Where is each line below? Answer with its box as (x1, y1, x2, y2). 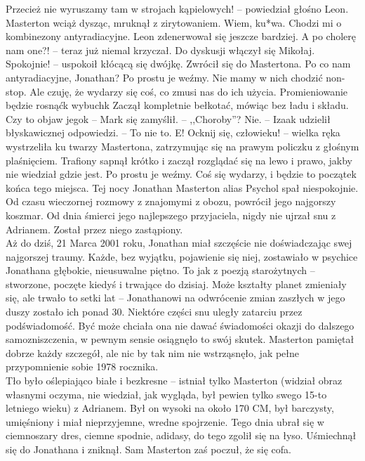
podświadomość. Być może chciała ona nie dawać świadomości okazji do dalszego (6, 318, 354, 332)
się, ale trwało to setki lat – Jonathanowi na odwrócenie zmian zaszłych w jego (6, 290, 345, 305)
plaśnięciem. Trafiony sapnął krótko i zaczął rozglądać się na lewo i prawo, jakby (6, 152, 352, 167)
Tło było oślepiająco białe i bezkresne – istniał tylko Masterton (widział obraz (6, 373, 343, 388)
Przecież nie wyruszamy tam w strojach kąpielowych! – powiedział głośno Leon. (6, 1, 349, 15)
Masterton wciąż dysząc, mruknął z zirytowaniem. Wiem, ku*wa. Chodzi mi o (6, 15, 342, 30)
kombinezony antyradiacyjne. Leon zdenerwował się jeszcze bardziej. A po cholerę (6, 29, 357, 44)
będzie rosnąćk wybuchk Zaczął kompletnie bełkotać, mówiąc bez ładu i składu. (6, 98, 349, 112)
